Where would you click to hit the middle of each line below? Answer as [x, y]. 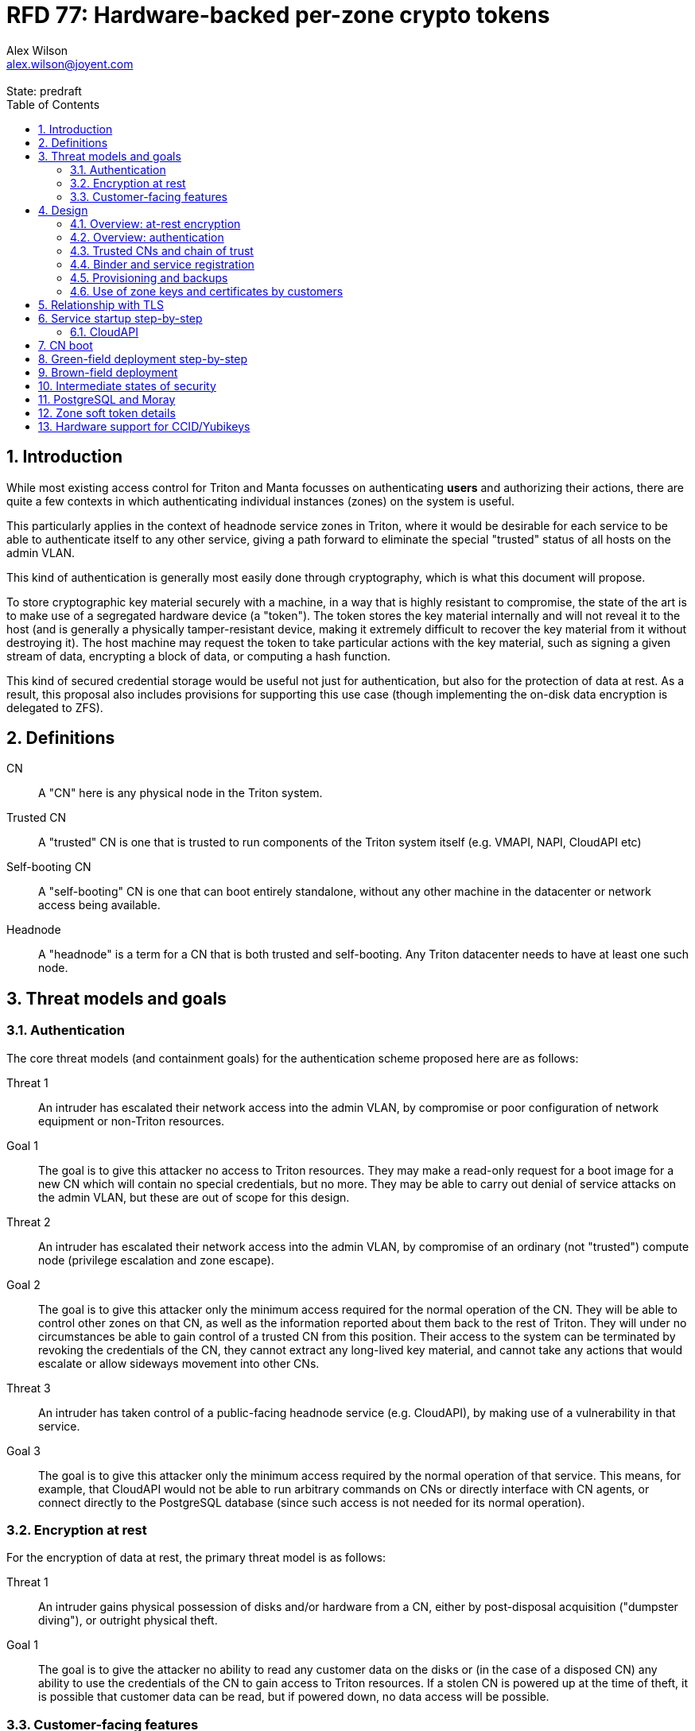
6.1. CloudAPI [104, 331]
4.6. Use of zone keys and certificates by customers [207, 291]
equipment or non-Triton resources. [132, 1121]
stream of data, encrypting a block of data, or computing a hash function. [198, 656]
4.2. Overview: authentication [147, 237]
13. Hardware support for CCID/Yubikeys [144, 426]
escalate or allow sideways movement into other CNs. [179, 1363]
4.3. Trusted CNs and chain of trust [162, 250]
